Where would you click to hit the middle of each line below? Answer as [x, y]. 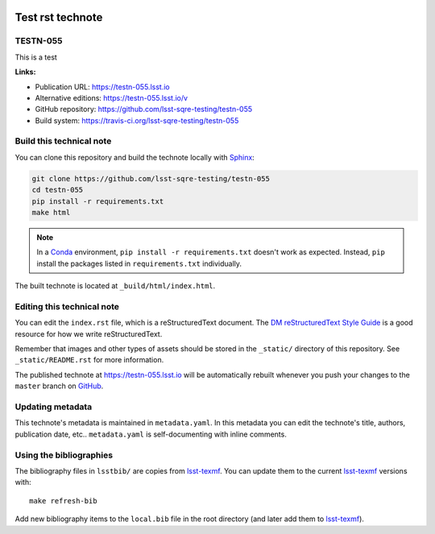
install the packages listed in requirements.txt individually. [139, 263]
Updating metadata [54, 407]
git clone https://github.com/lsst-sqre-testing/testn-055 [151, 178]
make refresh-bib [63, 501]
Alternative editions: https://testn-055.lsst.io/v [112, 97]
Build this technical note [63, 141]
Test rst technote [59, 17]
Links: [25, 72]
